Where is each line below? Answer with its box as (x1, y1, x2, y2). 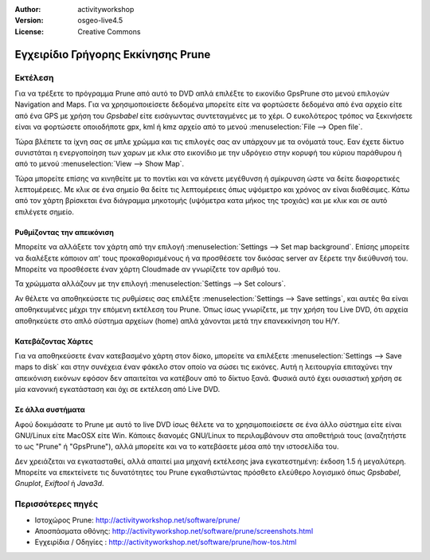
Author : (14, 5, 41, 14)
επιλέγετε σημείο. (14, 207, 75, 217)
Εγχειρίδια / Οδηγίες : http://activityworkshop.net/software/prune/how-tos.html (34, 538, 297, 547)
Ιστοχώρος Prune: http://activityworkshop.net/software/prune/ (34, 515, 240, 525)
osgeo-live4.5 (77, 16, 123, 25)
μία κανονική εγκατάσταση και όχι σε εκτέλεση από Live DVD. (14, 385, 221, 394)
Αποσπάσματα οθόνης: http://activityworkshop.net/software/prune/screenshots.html (34, 527, 314, 536)
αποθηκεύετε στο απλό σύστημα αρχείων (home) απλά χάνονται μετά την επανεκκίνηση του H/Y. (14, 315, 340, 326)
